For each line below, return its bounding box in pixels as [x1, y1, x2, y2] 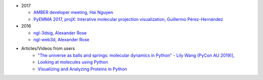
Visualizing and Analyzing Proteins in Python [38, 66, 128, 72]
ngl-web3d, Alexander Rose [33, 36, 90, 42]
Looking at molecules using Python [38, 59, 108, 65]
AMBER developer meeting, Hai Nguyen [33, 10, 113, 16]
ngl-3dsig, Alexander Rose [33, 30, 87, 36]
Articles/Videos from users [21, 46, 75, 51]
